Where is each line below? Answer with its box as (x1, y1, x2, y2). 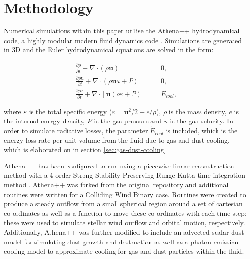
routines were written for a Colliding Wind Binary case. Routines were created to (4, 189, 246, 199)
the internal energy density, (4, 116, 85, 126)
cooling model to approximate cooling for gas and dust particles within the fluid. (4, 246, 244, 256)
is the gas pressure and (94, 116, 162, 126)
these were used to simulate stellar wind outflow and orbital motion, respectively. (4, 217, 245, 228)
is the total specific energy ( (29, 106, 112, 116)
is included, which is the (166, 125, 238, 136)
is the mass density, (168, 106, 227, 116)
